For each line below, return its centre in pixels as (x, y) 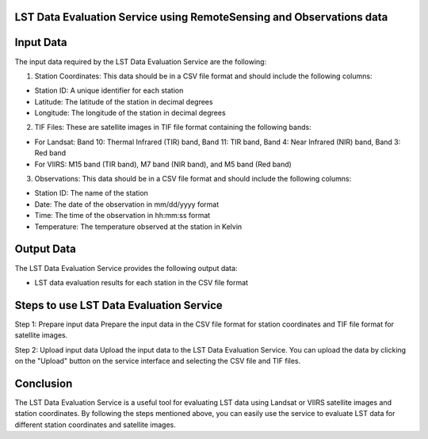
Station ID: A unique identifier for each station (109, 90)
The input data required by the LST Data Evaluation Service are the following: (141, 61)
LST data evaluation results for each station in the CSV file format (141, 282)
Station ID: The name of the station (91, 193)
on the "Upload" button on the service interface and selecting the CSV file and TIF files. (158, 361)
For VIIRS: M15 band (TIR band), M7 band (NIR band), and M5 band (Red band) (163, 164)
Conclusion (44, 383)
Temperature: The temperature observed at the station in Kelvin (138, 227)
